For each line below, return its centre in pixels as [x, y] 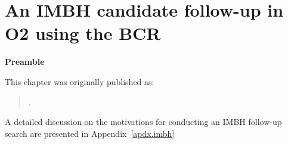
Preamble [25, 62]
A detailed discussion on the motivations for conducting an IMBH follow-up [143, 122]
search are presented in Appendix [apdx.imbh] [90, 133]
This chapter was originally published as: [80, 81]
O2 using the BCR [83, 33]
